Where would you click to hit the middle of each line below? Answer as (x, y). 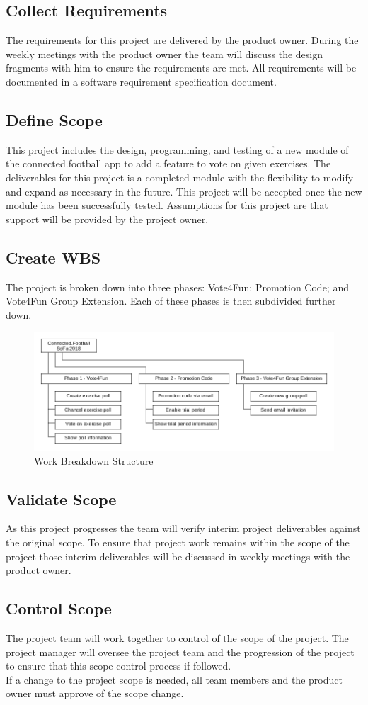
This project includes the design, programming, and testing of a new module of (177, 149)
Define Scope (54, 119)
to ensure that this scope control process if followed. (119, 666)
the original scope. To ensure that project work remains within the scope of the (178, 542)
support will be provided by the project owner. (107, 219)
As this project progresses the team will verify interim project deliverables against (183, 528)
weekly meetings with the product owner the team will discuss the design (165, 53)
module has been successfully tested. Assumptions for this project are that (167, 205)
